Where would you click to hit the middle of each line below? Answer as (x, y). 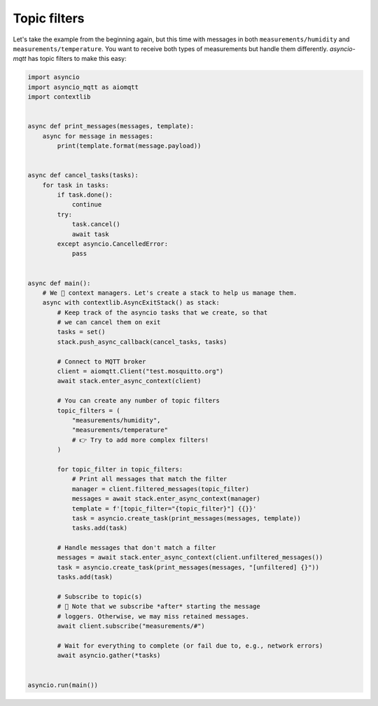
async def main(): (59, 283)
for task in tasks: (76, 185)
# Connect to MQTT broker (101, 361)
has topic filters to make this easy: (77, 59)
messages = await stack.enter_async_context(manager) (166, 499)
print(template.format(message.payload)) (129, 146)
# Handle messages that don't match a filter (136, 548)
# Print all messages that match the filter (149, 479)
